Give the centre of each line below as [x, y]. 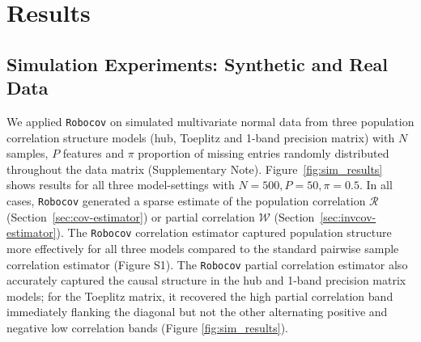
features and [93, 153]
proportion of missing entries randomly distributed [264, 153]
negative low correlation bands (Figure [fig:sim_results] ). [147, 327]
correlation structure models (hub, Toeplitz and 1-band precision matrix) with [201, 137]
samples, [28, 153]
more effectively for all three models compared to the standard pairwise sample [203, 248]
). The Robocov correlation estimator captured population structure [224, 232]
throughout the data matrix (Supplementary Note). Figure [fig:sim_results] [195, 169]
